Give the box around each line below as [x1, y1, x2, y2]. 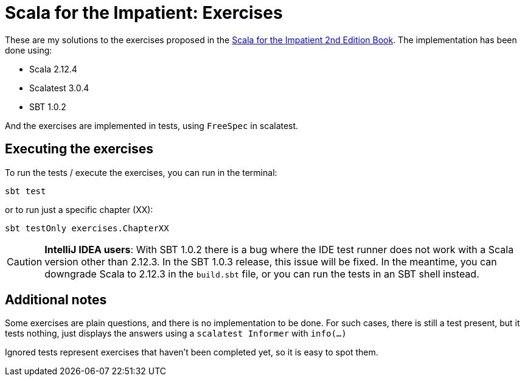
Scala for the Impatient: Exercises [5, 2, 283, 23]
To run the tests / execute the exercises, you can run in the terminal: [5, 167, 277, 178]
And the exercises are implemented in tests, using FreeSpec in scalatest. [5, 120, 299, 131]
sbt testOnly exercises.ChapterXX [5, 223, 169, 233]
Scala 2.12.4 [29, 63, 77, 74]
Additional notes [5, 292, 107, 308]
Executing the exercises [5, 141, 153, 157]
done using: [5, 44, 52, 55]
